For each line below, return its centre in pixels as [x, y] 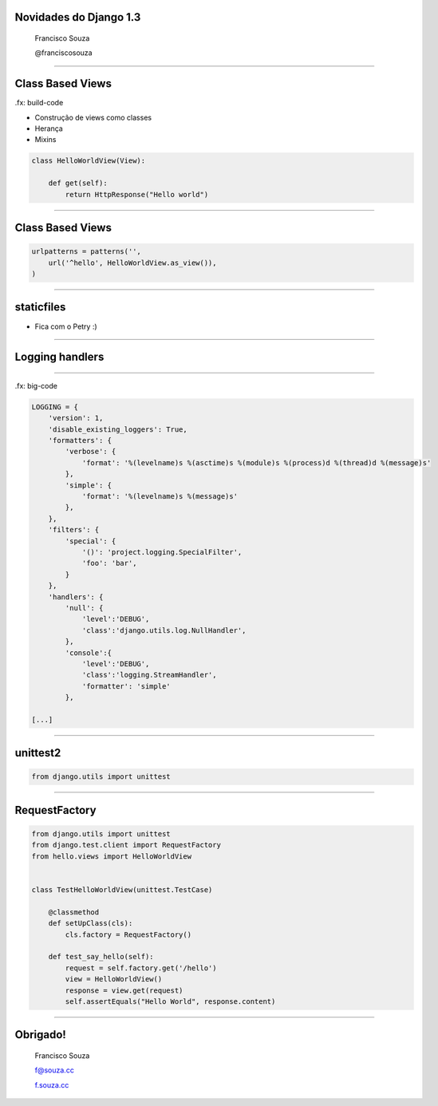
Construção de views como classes [93, 117]
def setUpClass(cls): [91, 923]
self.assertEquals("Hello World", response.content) [170, 1001]
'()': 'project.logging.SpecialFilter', [162, 552]
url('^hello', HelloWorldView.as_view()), [132, 263]
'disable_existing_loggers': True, [118, 429]
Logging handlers [59, 357]
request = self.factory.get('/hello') [141, 968]
